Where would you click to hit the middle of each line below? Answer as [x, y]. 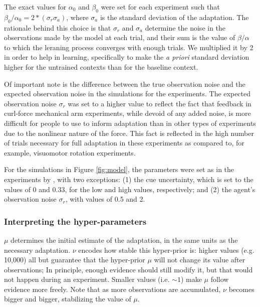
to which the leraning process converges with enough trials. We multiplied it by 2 [129, 47]
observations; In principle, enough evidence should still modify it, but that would [128, 269]
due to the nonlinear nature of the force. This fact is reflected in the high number [129, 133]
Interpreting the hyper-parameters [75, 221]
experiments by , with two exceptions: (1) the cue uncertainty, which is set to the [129, 179]
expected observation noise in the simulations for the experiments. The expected [127, 94]
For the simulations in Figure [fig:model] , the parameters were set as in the [119, 169]
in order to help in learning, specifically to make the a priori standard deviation [127, 57]
